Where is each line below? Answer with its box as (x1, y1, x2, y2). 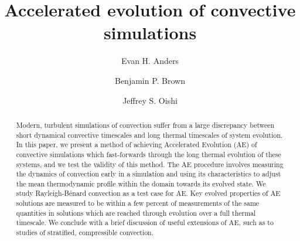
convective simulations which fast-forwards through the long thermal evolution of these (16, 149, 281, 159)
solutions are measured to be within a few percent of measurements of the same (16, 198, 260, 208)
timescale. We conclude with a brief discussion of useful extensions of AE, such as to (16, 218, 274, 228)
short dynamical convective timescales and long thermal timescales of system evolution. (16, 130, 283, 140)
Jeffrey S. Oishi (122, 94, 178, 106)
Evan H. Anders (121, 55, 179, 67)
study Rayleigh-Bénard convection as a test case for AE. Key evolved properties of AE (16, 188, 281, 198)
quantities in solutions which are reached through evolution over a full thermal (16, 208, 256, 218)
